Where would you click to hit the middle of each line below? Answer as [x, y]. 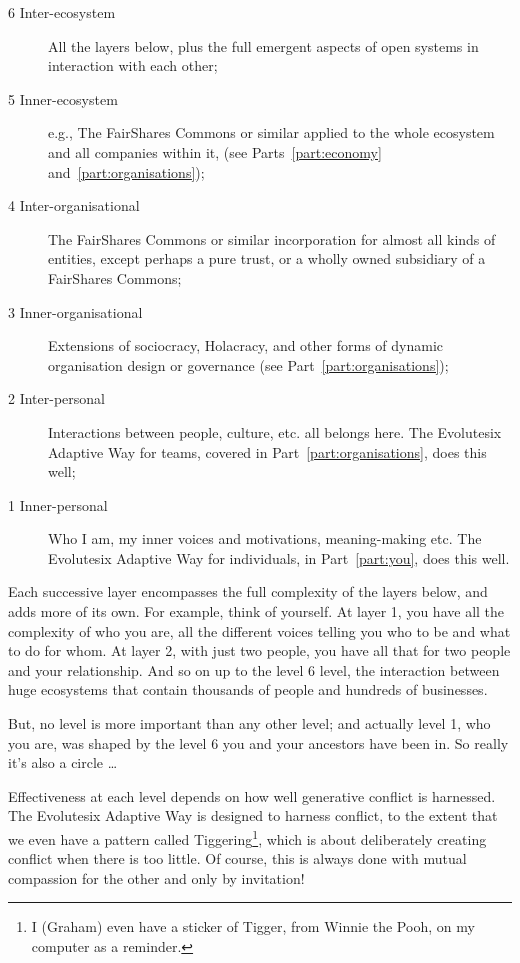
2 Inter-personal [56, 398]
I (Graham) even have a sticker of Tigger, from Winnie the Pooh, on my [253, 926]
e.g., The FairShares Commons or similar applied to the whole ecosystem [271, 132]
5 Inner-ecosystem [63, 98]
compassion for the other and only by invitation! [156, 877]
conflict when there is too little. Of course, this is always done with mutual [237, 858]
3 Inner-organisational [75, 311]
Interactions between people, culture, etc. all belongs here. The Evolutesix [275, 431]
